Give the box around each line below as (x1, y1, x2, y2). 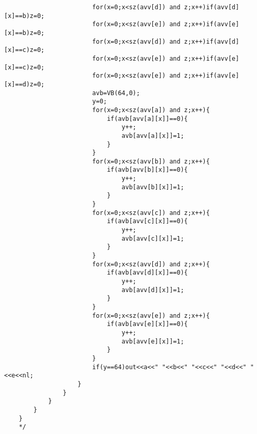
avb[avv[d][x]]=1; (122, 286, 184, 294)
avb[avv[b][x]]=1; (122, 183, 184, 191)
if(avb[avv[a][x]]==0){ (107, 115, 188, 122)
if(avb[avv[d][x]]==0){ (107, 269, 188, 277)
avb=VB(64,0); (92, 89, 140, 97)
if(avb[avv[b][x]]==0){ (107, 166, 188, 174)
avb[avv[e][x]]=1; (122, 337, 184, 345)
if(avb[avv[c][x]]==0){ (107, 218, 188, 225)
